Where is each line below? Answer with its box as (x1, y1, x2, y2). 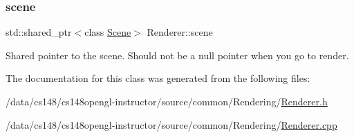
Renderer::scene (147, 25, 213, 39)
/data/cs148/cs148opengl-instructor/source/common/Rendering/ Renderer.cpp (6, 117, 337, 131)
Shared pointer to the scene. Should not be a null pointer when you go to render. (6, 48, 349, 62)
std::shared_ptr (6, 25, 72, 39)
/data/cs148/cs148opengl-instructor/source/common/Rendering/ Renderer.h (6, 94, 328, 108)
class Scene (84, 25, 131, 39)
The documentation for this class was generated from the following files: (6, 71, 310, 85)
